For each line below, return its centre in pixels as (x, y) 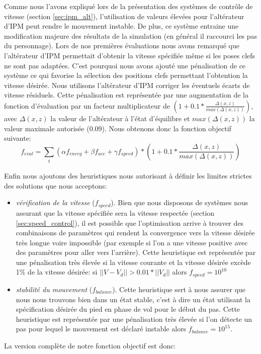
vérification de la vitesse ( (55, 202)
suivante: (18, 138)
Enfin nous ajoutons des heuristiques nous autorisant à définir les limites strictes (128, 176)
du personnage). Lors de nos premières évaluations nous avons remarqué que (122, 46)
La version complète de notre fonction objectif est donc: (90, 345)
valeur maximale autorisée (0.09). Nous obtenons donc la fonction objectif (118, 128)
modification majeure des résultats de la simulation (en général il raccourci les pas (131, 35)
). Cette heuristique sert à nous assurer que (179, 289)
